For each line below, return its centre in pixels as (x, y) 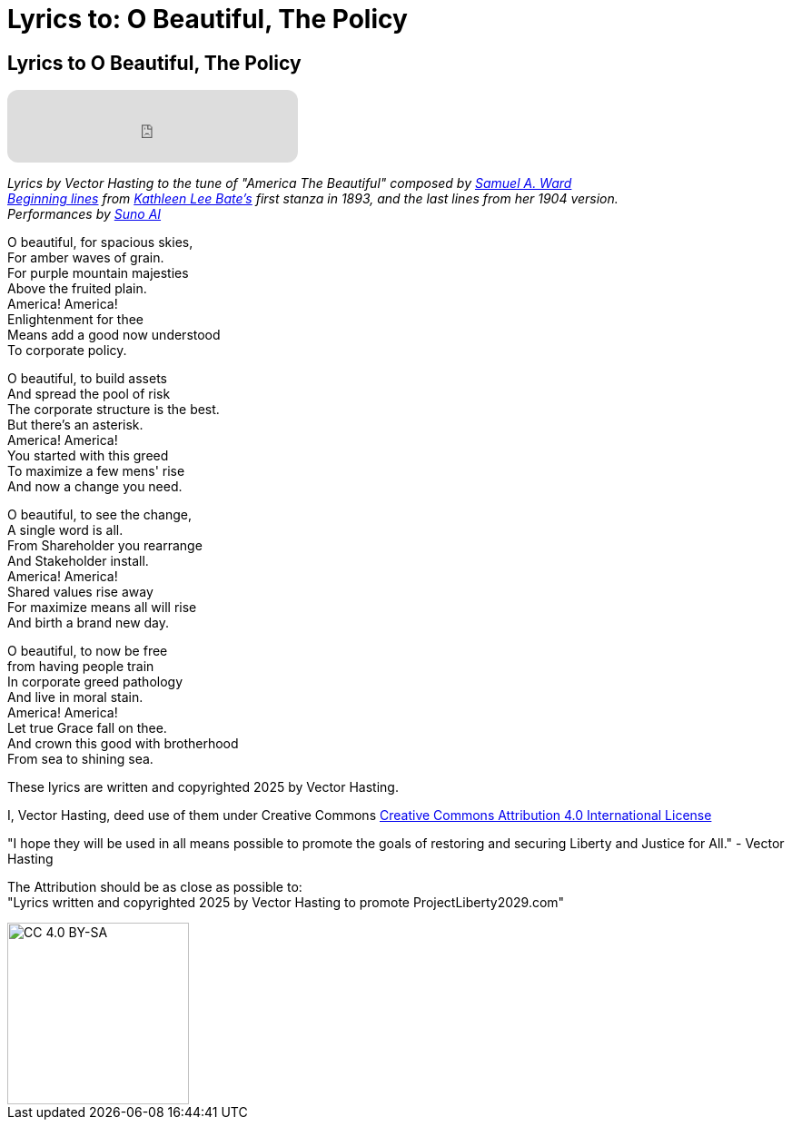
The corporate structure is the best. (114, 410)
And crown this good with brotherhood (123, 744)
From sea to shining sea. (80, 759)
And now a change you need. (95, 487)
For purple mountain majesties (98, 273)
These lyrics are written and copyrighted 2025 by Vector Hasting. (203, 787)
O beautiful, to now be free (88, 651)
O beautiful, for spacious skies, (100, 242)
